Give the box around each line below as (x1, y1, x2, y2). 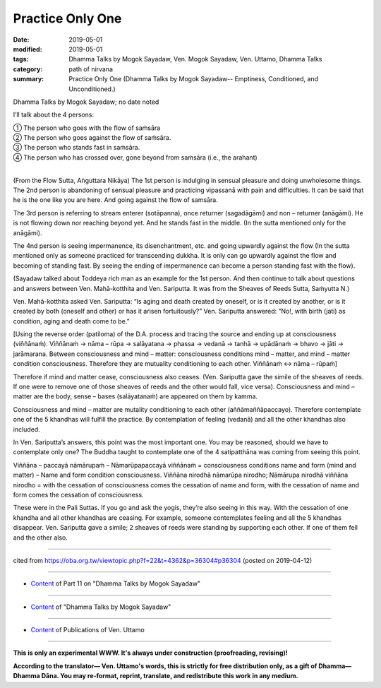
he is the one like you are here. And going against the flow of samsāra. (13, 196, 218, 204)
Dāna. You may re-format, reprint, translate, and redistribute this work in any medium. (41, 672, 299, 680)
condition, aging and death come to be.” (13, 316, 130, 325)
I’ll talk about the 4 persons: (13, 110, 95, 119)
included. (13, 425, 40, 434)
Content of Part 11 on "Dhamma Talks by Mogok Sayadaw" (30, 579, 201, 588)
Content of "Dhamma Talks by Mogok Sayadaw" (30, 603, 171, 611)
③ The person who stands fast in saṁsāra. (13, 143, 140, 152)
